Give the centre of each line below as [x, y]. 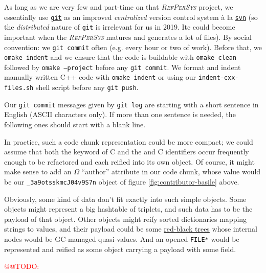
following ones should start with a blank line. [75, 124]
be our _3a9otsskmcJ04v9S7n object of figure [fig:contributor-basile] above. [122, 181]
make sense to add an [38, 172]
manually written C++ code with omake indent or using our [100, 77]
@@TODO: [22, 266]
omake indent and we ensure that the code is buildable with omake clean [120, 57]
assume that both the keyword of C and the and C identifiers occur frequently [127, 152]
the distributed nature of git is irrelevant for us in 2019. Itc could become [120, 27]
